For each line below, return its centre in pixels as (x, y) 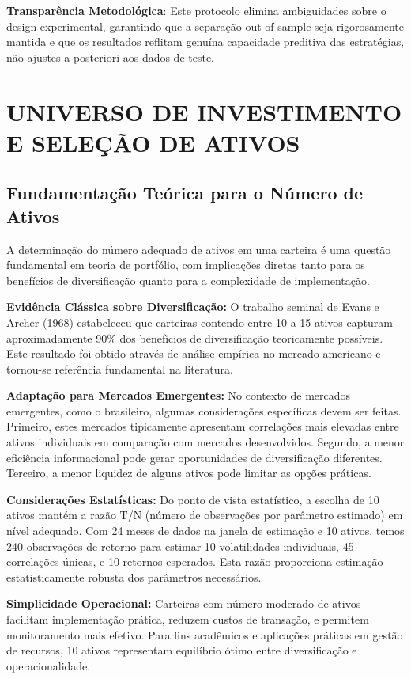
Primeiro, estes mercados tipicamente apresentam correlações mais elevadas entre (203, 426)
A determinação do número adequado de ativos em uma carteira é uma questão (199, 249)
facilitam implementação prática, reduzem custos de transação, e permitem (188, 619)
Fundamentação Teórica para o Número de (185, 193)
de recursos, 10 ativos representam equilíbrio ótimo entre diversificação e (182, 650)
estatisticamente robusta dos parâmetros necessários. (134, 577)
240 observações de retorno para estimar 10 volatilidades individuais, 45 (180, 546)
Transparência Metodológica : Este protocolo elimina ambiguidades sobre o (196, 10)
